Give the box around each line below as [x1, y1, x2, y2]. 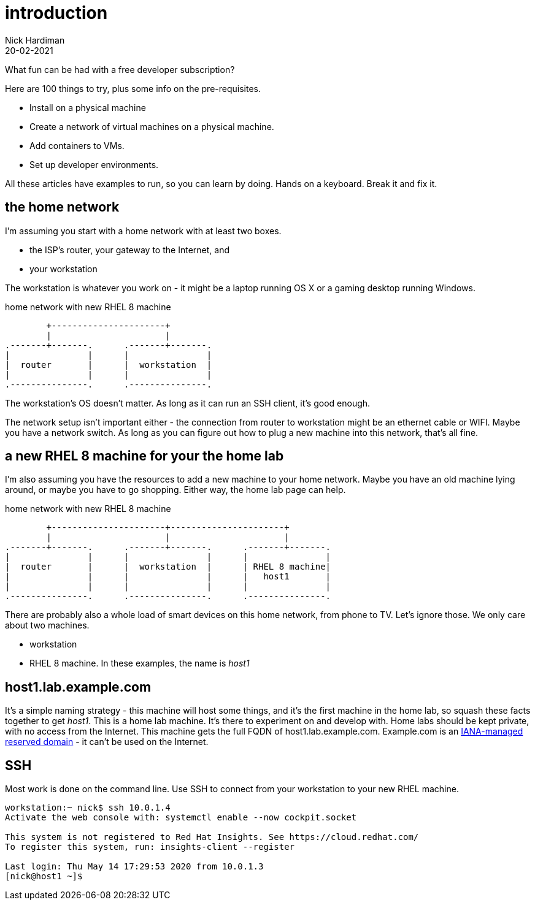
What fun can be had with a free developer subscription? [5, 64, 235, 75]
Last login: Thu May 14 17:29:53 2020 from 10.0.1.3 [5, 861, 264, 872]
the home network [5, 199, 120, 215]
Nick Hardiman [5, 34, 65, 45]
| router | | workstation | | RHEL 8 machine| [5, 562, 331, 572]
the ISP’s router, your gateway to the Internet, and [29, 244, 229, 255]
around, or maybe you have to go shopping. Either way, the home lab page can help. [5, 484, 346, 495]
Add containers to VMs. [29, 140, 125, 151]
